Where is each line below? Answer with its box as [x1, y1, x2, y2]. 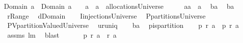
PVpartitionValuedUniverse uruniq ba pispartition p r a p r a [7, 20, 239, 30]
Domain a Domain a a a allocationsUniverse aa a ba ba [4, 1, 234, 11]
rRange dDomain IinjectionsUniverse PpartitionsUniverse [7, 10, 206, 21]
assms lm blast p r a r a [7, 29, 117, 40]
